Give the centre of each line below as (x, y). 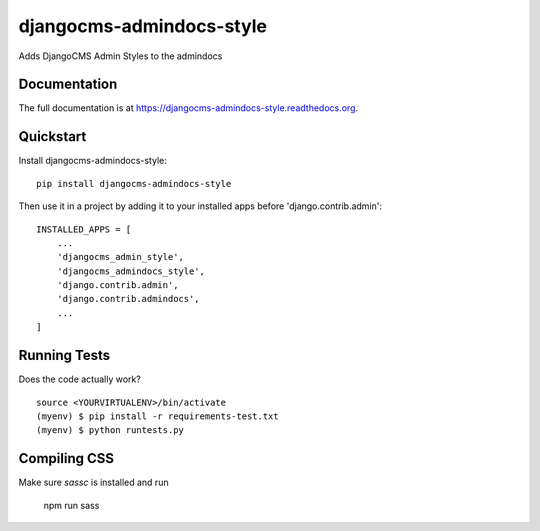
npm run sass (71, 505)
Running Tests (64, 355)
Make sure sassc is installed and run (93, 482)
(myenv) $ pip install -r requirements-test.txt (157, 416)
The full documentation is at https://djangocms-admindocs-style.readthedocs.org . (188, 108)
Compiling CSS (66, 458)
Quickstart (52, 136)
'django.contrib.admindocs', (128, 299)
